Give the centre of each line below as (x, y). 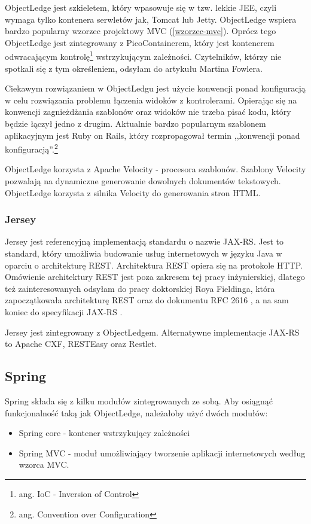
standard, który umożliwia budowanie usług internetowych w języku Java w (144, 253)
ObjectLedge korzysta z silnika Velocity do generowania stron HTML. (133, 192)
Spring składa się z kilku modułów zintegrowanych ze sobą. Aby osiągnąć (139, 400)
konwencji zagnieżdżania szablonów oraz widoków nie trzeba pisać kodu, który (148, 112)
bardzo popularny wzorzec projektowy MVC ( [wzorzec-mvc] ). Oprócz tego (141, 31)
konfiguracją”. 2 (31, 148)
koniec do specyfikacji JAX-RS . (64, 312)
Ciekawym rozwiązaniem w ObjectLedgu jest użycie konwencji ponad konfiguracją (155, 88)
